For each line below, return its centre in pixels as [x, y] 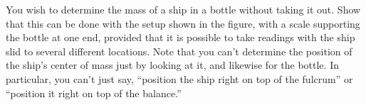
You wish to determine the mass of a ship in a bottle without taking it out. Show [183, 9]
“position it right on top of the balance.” [94, 93]
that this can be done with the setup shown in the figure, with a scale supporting [183, 23]
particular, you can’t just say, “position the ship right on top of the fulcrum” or [179, 78]
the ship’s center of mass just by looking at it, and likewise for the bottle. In [172, 65]
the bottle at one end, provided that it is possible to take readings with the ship [181, 37]
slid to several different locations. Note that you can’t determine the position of [179, 51]
